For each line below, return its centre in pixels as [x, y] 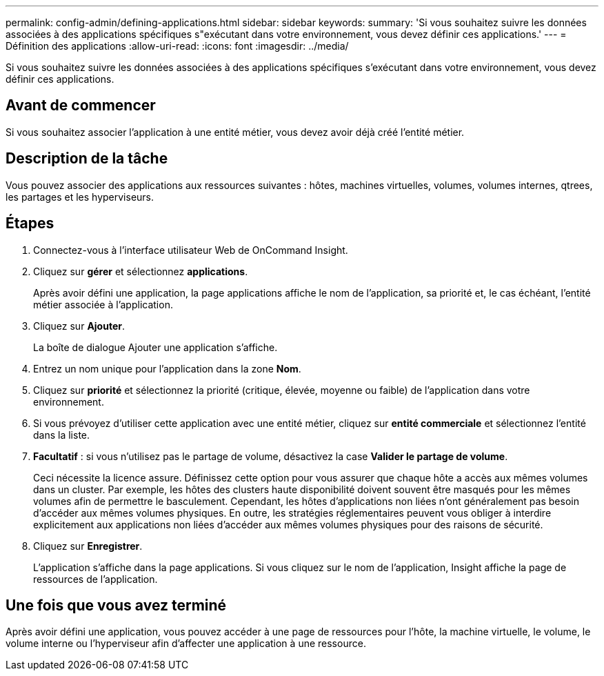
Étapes [30, 223]
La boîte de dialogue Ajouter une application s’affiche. [155, 347]
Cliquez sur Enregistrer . [88, 546]
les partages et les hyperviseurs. [80, 197]
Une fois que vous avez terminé [116, 605]
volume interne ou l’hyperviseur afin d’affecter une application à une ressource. [186, 644]
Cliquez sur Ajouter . [79, 326]
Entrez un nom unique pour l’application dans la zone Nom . [167, 368]
